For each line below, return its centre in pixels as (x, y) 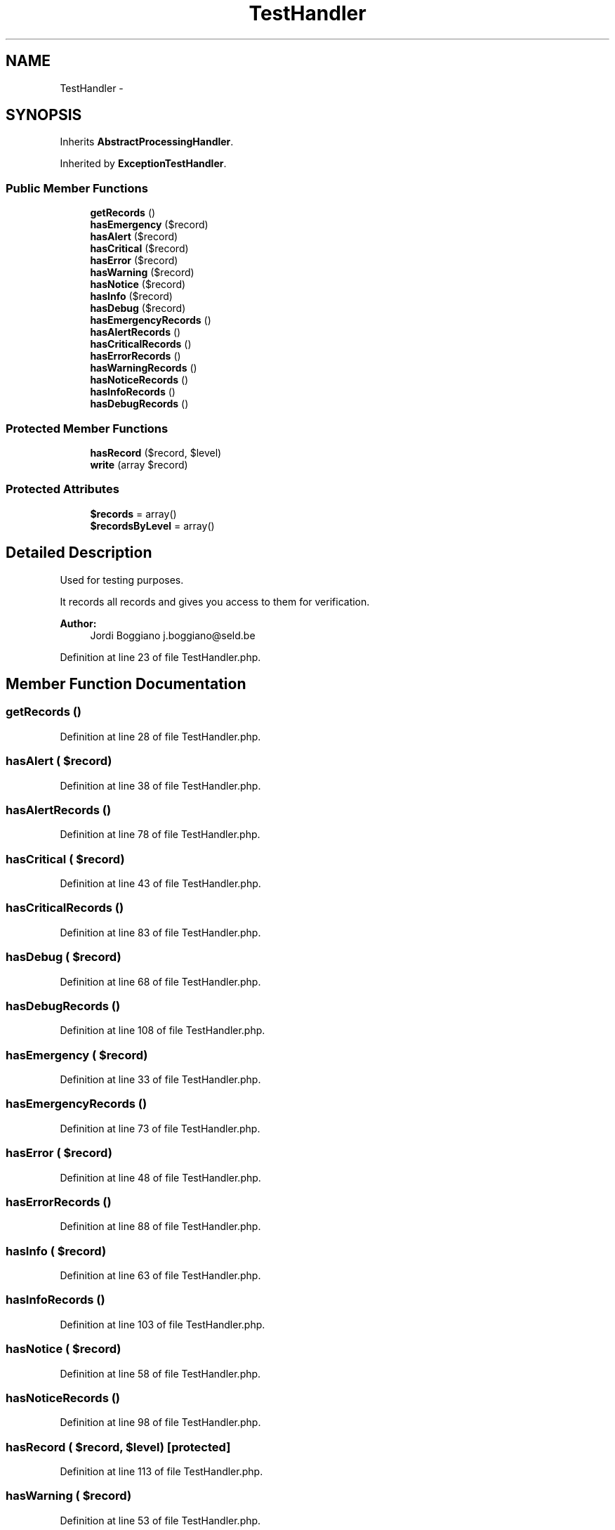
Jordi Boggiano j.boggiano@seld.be (173, 635)
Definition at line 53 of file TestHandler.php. (160, 1520)
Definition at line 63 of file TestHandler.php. (160, 1275)
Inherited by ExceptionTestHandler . (143, 164)
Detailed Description (79, 553)
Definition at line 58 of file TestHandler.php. (160, 1373)
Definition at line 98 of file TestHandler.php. (160, 1423)
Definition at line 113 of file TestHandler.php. (161, 1471)
